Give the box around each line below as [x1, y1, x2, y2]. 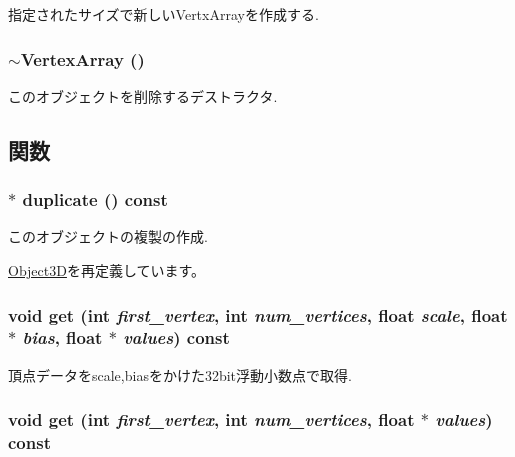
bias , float [22, 325, 103, 350]
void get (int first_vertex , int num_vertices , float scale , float [8, 302, 508, 327]
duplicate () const [22, 187, 168, 212]
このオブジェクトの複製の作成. [8, 226, 208, 247]
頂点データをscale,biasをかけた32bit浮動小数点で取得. [8, 364, 352, 385]
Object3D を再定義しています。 [8, 260, 206, 280]
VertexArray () [20, 46, 145, 71]
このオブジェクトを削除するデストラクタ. [8, 85, 278, 106]
